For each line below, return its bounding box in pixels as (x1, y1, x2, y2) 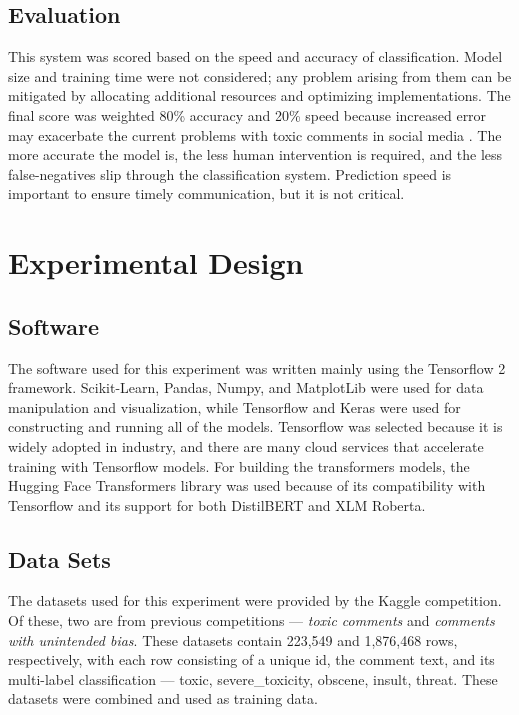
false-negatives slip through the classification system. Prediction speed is (8, 163, 452, 184)
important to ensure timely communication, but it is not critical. (8, 183, 405, 204)
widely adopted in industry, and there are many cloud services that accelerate (8, 435, 484, 456)
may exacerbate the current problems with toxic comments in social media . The (8, 124, 502, 145)
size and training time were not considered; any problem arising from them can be (8, 65, 512, 86)
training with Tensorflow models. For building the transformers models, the (8, 455, 470, 476)
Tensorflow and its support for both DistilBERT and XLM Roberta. (8, 494, 426, 515)
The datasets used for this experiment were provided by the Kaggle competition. (8, 590, 502, 611)
